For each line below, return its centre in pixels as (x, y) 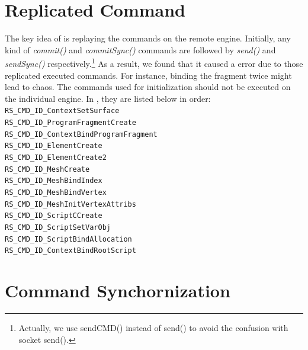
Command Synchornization (118, 290)
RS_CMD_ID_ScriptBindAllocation (68, 239)
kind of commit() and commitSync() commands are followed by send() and (140, 49)
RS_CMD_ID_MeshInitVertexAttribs (70, 204)
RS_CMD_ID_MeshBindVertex (56, 192)
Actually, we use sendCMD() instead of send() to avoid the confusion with (153, 327)
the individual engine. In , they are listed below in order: (108, 98)
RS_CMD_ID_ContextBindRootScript (70, 251)
